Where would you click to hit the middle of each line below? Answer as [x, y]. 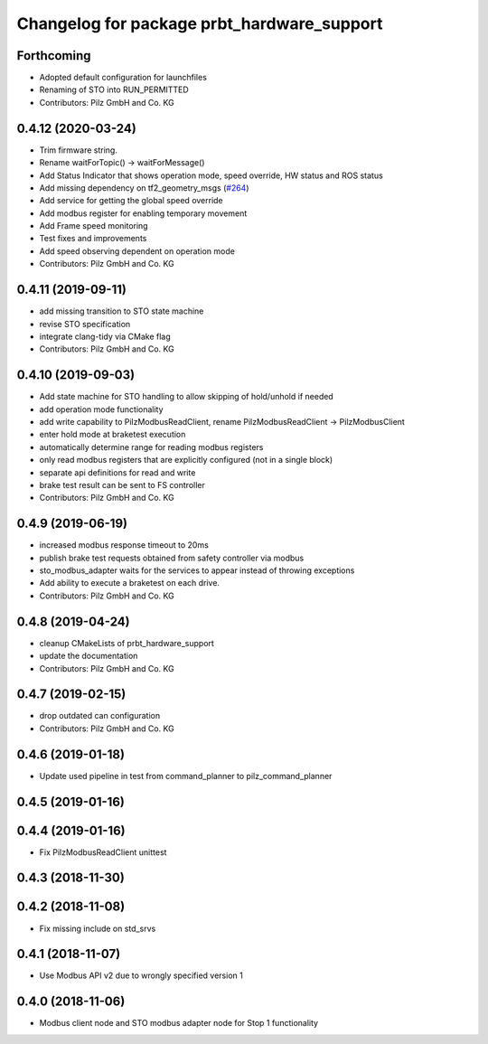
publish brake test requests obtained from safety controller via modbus [172, 558]
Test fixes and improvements [93, 239]
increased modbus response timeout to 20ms [124, 545]
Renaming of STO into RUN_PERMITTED [114, 89]
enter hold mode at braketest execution [113, 435]
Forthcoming [54, 56]
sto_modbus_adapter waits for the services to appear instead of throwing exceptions [197, 570]
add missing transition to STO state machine [122, 311]
